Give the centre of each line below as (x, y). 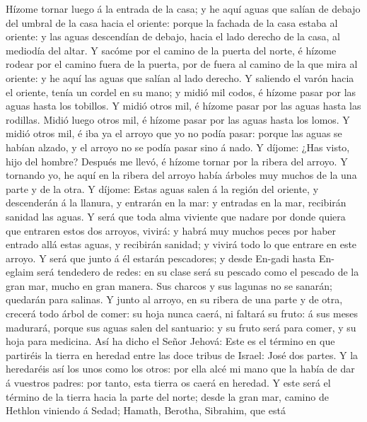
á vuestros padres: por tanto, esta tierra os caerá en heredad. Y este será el (168, 383)
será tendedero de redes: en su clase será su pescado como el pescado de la (198, 272)
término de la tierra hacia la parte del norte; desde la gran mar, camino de (167, 396)
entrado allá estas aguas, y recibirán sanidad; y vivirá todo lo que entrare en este (181, 244)
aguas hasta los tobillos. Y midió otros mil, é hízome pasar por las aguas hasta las (183, 106)
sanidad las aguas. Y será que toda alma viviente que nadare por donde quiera (176, 216)
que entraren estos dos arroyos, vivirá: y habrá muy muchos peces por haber (171, 230)
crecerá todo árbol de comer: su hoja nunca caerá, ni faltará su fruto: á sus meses (182, 313)
